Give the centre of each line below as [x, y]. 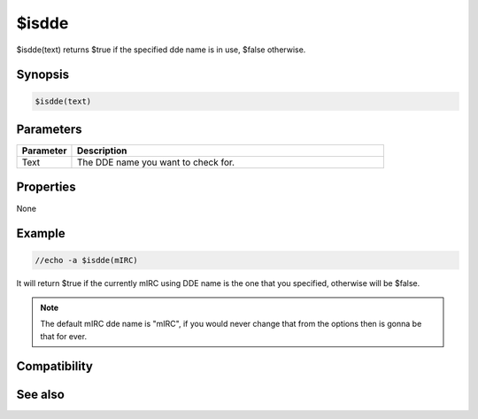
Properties [46, 187]
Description [102, 151]
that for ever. [64, 336]
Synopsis [43, 75]
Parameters [49, 129]
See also [41, 394]
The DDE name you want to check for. [155, 162]
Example [41, 233]
